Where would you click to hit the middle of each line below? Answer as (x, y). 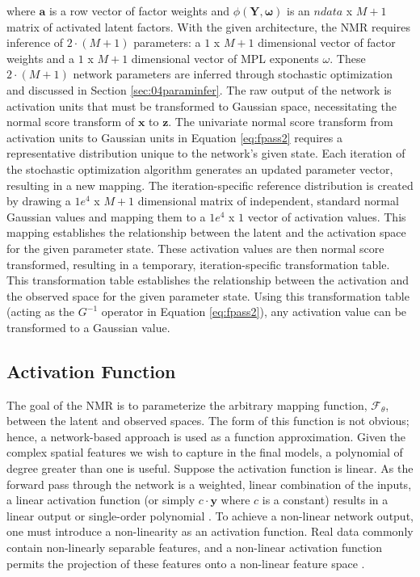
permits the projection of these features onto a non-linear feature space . (186, 563)
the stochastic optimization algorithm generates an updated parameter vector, (200, 168)
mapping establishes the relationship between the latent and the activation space (206, 232)
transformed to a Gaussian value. (88, 327)
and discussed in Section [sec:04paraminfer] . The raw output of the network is (199, 89)
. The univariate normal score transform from (281, 122)
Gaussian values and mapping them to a (106, 216)
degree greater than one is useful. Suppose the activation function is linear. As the (210, 468)
